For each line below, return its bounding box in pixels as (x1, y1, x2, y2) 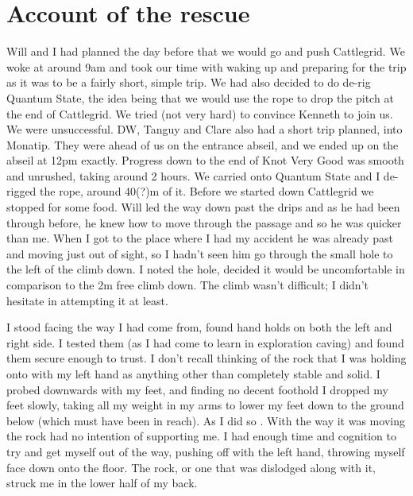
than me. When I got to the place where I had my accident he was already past (6, 230, 394, 246)
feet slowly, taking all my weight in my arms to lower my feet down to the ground (6, 397, 404, 413)
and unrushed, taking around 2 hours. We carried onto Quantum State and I (6, 167, 380, 184)
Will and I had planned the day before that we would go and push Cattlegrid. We (6, 43, 405, 60)
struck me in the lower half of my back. (6, 475, 198, 491)
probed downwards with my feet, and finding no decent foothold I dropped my (6, 381, 388, 397)
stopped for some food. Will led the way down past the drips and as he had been (6, 199, 400, 215)
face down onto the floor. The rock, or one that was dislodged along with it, (6, 459, 376, 475)
